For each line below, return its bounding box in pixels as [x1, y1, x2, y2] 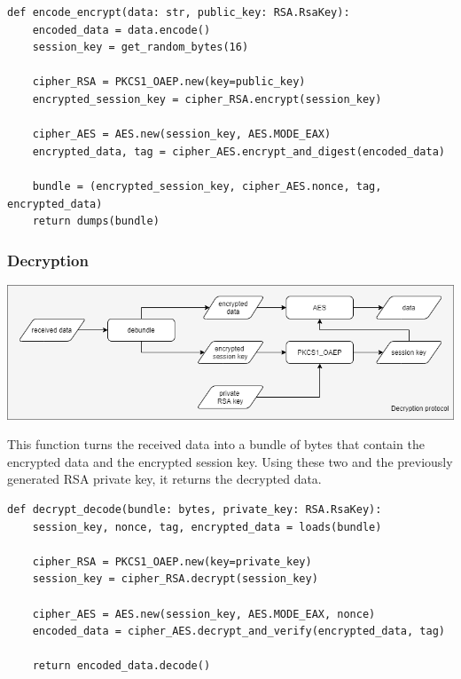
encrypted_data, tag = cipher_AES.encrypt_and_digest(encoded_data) [32, 145, 445, 158]
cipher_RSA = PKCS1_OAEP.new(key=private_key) [32, 555, 312, 568]
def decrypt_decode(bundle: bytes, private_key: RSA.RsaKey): [7, 502, 382, 516]
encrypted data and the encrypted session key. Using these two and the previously [7, 452, 453, 470]
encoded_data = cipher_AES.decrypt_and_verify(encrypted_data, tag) [32, 625, 445, 638]
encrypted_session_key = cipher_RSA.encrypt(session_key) [32, 92, 382, 106]
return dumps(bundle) [32, 215, 160, 228]
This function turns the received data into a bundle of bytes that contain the [7, 435, 425, 454]
